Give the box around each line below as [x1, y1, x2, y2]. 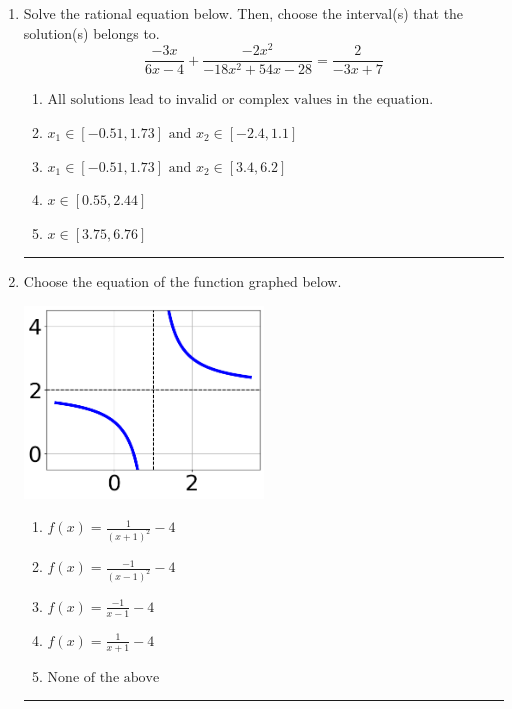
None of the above [47, 670, 160, 685]
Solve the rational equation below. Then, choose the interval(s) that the [23, 3, 464, 23]
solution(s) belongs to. [23, 22, 160, 43]
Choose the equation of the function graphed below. [23, 271, 342, 292]
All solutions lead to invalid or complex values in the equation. [47, 93, 434, 108]
